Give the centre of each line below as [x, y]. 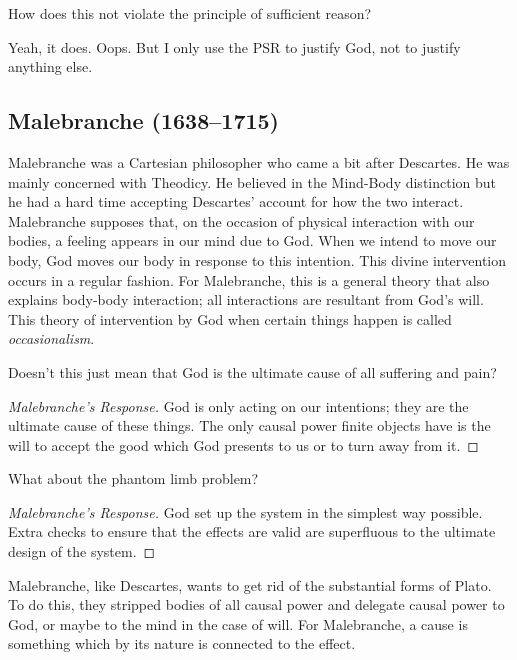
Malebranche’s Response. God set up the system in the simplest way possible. [245, 511]
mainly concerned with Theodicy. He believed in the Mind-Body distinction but [252, 181]
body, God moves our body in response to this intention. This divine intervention [257, 259]
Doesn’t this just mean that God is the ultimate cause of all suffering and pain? [252, 371]
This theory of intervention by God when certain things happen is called [230, 318]
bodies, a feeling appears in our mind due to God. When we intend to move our [252, 240]
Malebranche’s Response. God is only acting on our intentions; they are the [238, 405]
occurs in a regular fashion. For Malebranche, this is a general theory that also [249, 279]
